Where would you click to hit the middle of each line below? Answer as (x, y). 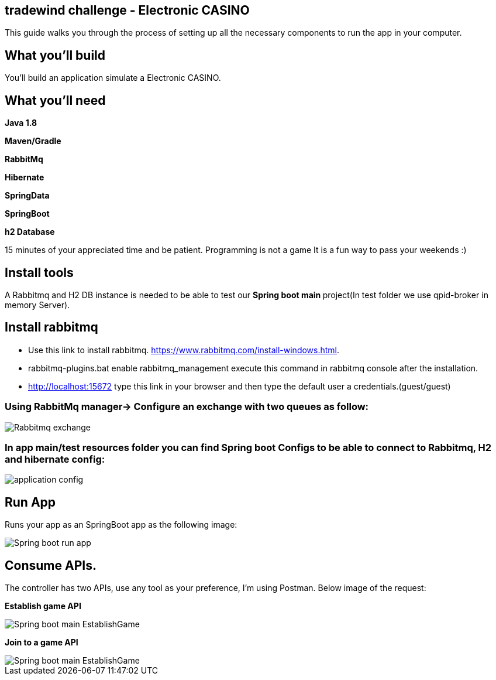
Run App (30, 502)
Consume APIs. (51, 565)
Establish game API (43, 606)
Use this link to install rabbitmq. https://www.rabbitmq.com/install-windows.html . (184, 350)
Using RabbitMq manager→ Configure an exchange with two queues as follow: (187, 407)
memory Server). (37, 305)
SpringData (27, 196)
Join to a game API (42, 642)
